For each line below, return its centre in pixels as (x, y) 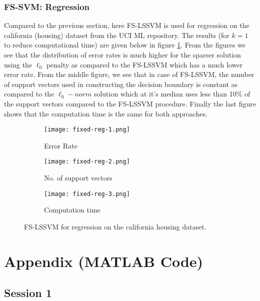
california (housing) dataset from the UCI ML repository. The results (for (117, 35)
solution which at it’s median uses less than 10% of (172, 94)
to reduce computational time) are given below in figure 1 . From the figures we (125, 45)
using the (18, 64)
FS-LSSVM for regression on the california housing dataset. (115, 226)
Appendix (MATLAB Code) (104, 261)
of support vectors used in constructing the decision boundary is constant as (121, 84)
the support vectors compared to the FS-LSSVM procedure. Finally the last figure (130, 103)
